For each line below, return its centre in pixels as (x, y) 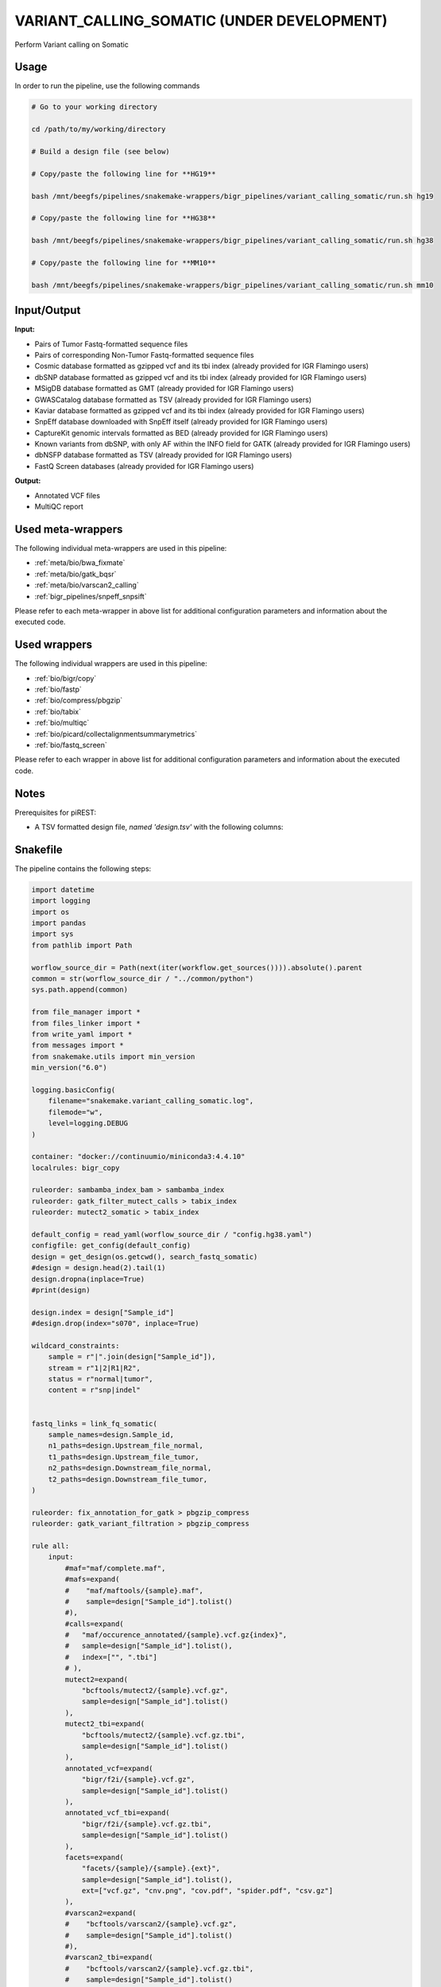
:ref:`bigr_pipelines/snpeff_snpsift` (91, 596)
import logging (61, 901)
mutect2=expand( (97, 1679)
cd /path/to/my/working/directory (99, 130)
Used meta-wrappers (69, 529)
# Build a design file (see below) (101, 151)
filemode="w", (75, 1112)
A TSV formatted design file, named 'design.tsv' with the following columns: (159, 827)
